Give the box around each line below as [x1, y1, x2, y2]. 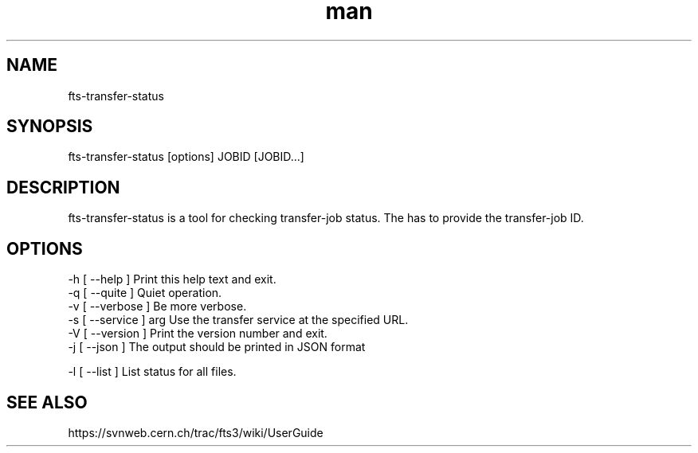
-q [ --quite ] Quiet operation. [68, 286, 222, 300]
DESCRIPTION [6, 177, 120, 197]
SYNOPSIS [6, 116, 93, 137]
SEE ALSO [6, 392, 88, 412]
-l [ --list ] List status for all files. [68, 365, 237, 379]
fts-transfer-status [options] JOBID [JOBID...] [68, 150, 304, 164]
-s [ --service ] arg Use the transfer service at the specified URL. [68, 313, 409, 327]
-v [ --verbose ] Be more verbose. [68, 299, 247, 314]
